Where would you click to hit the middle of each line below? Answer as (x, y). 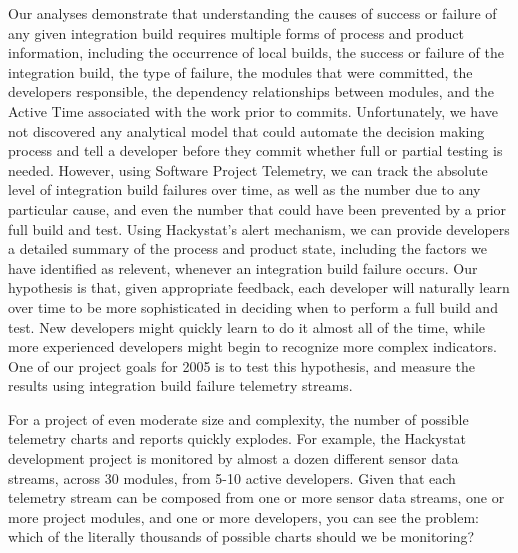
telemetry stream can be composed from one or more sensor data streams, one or (256, 497)
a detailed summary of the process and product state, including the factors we (247, 248)
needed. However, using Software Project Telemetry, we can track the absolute (248, 169)
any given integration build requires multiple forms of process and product (236, 32)
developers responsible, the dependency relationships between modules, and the (251, 91)
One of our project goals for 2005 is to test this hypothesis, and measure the (241, 365)
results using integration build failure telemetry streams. (180, 385)
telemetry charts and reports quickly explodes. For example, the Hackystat (237, 438)
